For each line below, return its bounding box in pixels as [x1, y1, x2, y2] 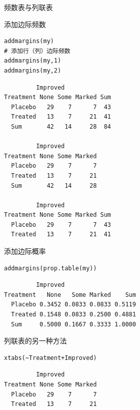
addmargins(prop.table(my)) [4, 264, 97, 272]
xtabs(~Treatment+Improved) [4, 354, 97, 361]
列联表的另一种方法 [4, 335, 67, 346]
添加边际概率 [4, 246, 46, 256]
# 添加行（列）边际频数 [4, 47, 71, 55]
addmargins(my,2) [4, 67, 61, 74]
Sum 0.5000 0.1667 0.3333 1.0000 [11, 320, 136, 328]
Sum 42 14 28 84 [11, 123, 111, 130]
